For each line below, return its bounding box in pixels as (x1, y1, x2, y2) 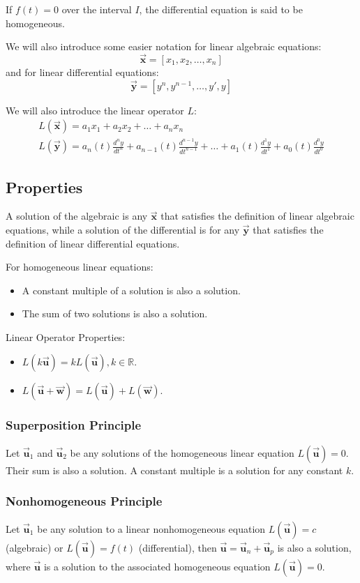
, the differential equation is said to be (139, 2, 303, 16)
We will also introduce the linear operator (6, 103, 184, 117)
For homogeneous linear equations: (6, 259, 153, 274)
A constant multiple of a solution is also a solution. (22, 282, 241, 297)
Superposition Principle (6, 416, 142, 434)
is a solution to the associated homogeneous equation (43, 559, 271, 573)
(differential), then (138, 540, 217, 554)
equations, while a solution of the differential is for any (6, 222, 240, 236)
